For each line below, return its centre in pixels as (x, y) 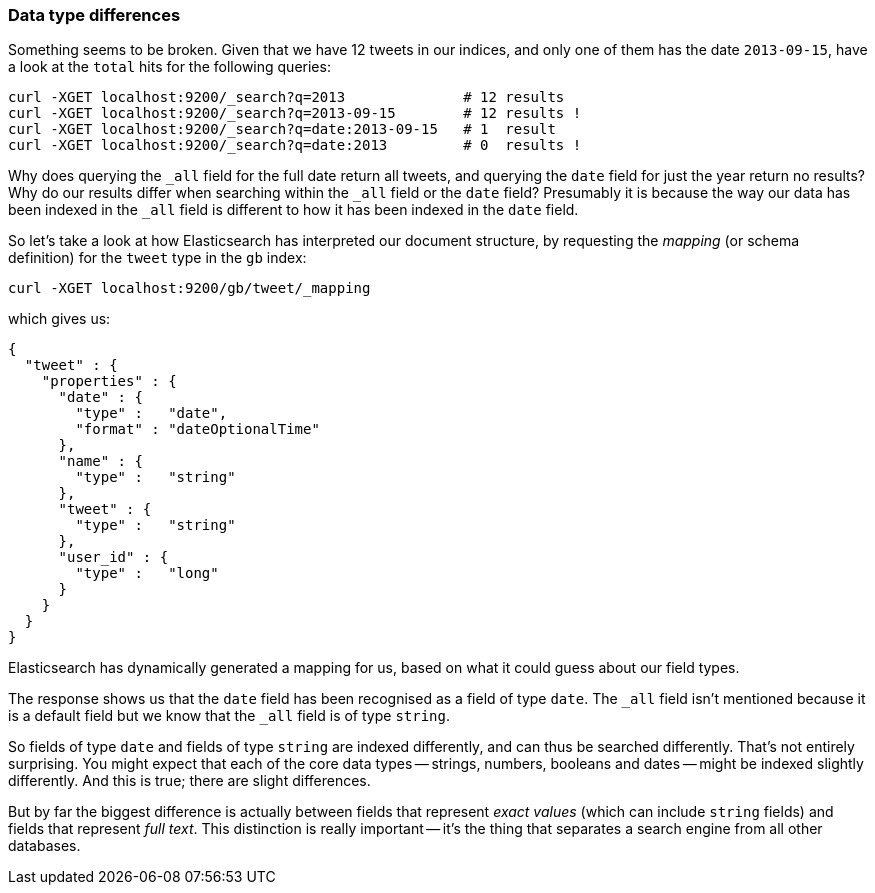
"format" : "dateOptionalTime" (197, 429)
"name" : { (100, 461)
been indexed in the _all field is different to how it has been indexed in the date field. (293, 210)
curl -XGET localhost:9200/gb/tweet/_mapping (189, 288)
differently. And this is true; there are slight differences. (189, 781)
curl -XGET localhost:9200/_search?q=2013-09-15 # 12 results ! (295, 113)
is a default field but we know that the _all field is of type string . (229, 716)
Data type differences (94, 15)
